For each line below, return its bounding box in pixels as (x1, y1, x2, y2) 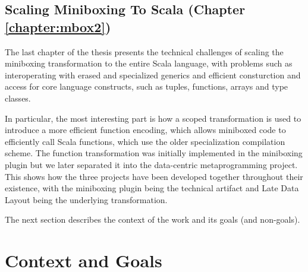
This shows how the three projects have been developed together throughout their (5, 170, 303, 182)
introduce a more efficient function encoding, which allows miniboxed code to (5, 124, 286, 136)
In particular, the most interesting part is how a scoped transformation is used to (5, 112, 301, 124)
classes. (5, 91, 31, 104)
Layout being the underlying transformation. (5, 193, 168, 205)
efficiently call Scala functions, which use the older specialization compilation (5, 135, 285, 147)
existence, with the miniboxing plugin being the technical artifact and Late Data (5, 182, 299, 194)
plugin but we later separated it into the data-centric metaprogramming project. (5, 158, 298, 170)
